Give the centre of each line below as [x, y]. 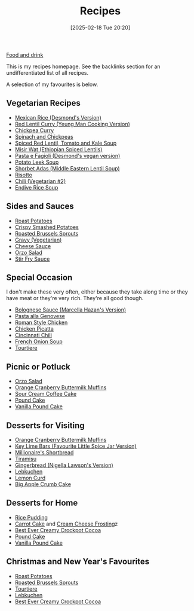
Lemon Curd [30, 478]
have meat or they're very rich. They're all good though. [75, 298]
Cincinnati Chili [33, 335]
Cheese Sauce [33, 246]
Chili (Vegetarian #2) [40, 181]
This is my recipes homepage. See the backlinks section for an [83, 66]
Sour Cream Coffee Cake [46, 394]
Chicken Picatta [34, 329]
